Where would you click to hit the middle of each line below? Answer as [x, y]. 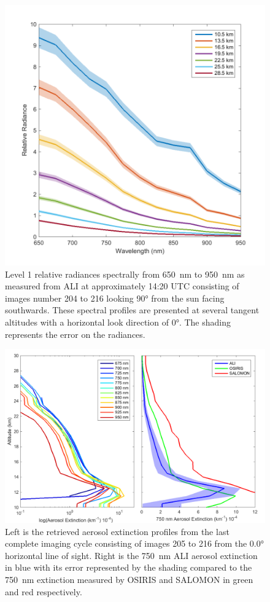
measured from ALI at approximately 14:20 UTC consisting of [122, 286]
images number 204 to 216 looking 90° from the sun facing [115, 298]
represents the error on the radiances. [75, 334]
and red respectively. [44, 591]
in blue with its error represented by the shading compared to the [129, 567]
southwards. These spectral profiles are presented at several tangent [132, 310]
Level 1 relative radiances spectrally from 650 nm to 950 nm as [125, 274]
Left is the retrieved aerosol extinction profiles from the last [117, 531]
